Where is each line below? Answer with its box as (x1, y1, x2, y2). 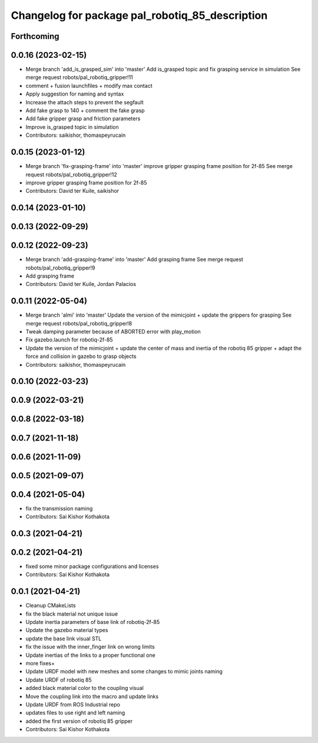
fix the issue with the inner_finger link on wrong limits (25, 643, 155, 650)
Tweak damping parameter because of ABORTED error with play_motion (25, 328, 201, 336)
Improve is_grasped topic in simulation (25, 123, 119, 130)
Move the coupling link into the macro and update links (25, 693, 159, 700)
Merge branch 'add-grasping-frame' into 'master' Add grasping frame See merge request (25, 256, 244, 263)
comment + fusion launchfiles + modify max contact (25, 82, 153, 89)
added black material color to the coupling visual (25, 685, 144, 692)
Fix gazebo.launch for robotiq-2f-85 (25, 336, 113, 343)
